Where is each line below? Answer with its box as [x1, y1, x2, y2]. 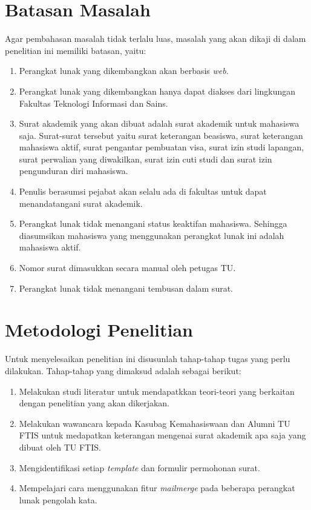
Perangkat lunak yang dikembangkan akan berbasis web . [19, 64, 229, 77]
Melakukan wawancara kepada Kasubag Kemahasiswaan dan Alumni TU [19, 417, 290, 429]
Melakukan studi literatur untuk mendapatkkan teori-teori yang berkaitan [19, 384, 295, 397]
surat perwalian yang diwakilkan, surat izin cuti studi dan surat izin [19, 152, 272, 165]
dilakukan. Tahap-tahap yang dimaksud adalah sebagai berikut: [5, 364, 241, 377]
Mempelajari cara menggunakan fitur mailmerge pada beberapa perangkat [19, 481, 295, 494]
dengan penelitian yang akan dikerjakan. [19, 397, 170, 409]
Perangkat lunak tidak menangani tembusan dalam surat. [19, 281, 233, 294]
